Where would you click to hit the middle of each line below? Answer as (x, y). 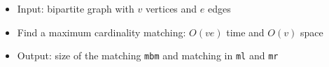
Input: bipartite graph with (76, 8)
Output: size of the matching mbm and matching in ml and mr (148, 55)
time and (245, 32)
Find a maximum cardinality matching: (101, 32)
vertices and (171, 8)
